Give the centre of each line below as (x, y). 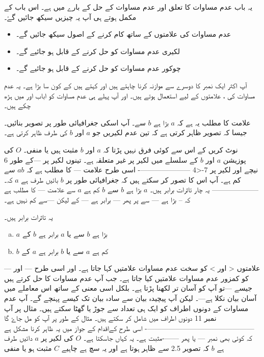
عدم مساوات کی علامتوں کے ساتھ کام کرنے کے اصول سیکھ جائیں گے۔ (124, 34)
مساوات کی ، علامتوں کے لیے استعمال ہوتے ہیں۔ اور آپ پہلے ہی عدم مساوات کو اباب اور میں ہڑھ (130, 95)
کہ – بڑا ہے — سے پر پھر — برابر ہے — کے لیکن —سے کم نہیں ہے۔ (97, 199)
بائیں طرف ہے (40, 179)
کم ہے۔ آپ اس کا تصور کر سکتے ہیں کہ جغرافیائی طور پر (153, 179)
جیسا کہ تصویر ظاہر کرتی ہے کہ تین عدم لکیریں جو (170, 132)
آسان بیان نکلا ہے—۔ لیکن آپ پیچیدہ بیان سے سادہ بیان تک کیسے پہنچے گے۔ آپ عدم (130, 298)
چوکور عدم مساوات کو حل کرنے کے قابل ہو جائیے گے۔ (98, 68)
